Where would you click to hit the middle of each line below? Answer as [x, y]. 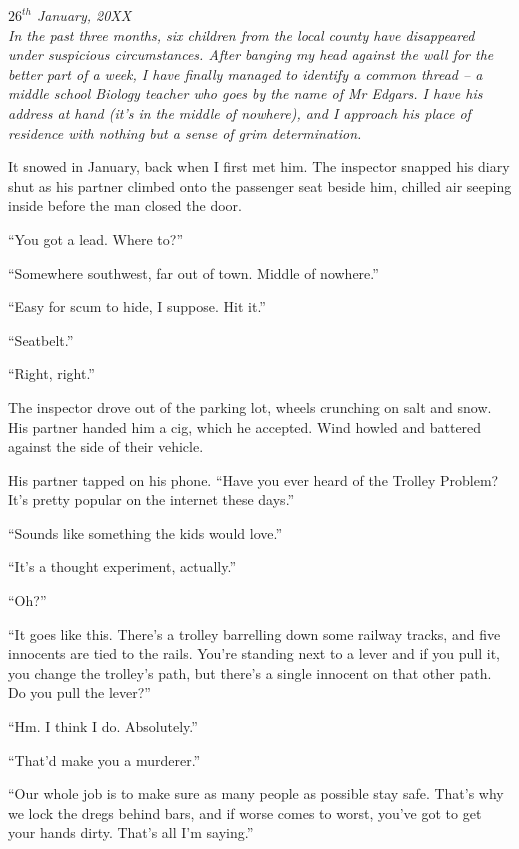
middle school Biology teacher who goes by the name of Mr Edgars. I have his [245, 93]
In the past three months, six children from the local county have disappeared [241, 34]
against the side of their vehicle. [106, 446]
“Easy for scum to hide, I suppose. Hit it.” [137, 306]
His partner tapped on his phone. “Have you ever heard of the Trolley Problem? [253, 479]
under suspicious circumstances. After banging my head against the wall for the [251, 54]
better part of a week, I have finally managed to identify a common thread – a [245, 73]
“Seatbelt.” [41, 339]
